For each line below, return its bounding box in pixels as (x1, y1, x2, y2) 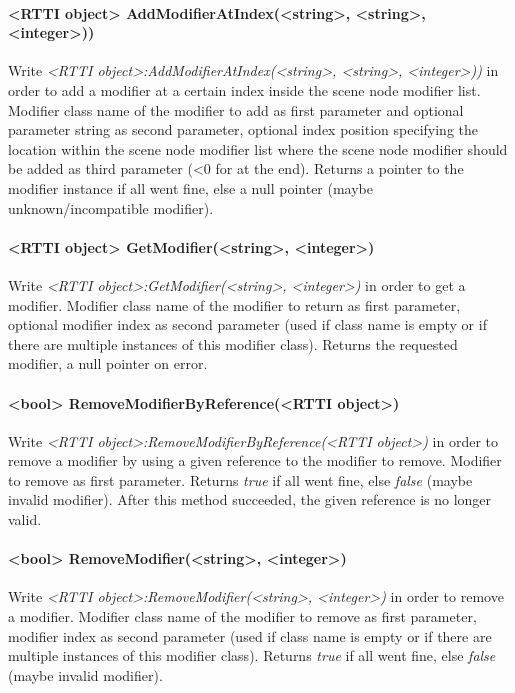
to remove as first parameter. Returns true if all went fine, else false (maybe (8, 469, 473, 490)
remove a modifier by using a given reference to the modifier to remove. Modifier (8, 450, 502, 471)
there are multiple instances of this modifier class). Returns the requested (8, 333, 458, 354)
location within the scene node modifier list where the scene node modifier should (8, 138, 508, 159)
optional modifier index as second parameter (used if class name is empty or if (8, 314, 487, 335)
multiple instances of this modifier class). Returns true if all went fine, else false (8, 645, 496, 666)
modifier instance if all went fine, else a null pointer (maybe (8, 177, 374, 198)
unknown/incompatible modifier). (8, 197, 214, 218)
